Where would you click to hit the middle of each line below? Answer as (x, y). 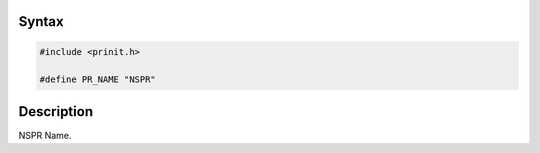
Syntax (41, 21)
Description (56, 111)
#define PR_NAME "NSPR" (98, 79)
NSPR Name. (45, 135)
